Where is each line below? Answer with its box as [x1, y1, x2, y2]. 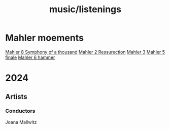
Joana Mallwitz [5, 119, 37, 125]
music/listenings [49, 4, 122, 15]
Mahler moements [5, 32, 84, 44]
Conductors [5, 108, 36, 115]
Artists [5, 92, 28, 101]
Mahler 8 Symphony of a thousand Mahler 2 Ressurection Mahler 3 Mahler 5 [5, 49, 165, 55]
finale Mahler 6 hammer [5, 54, 55, 60]
